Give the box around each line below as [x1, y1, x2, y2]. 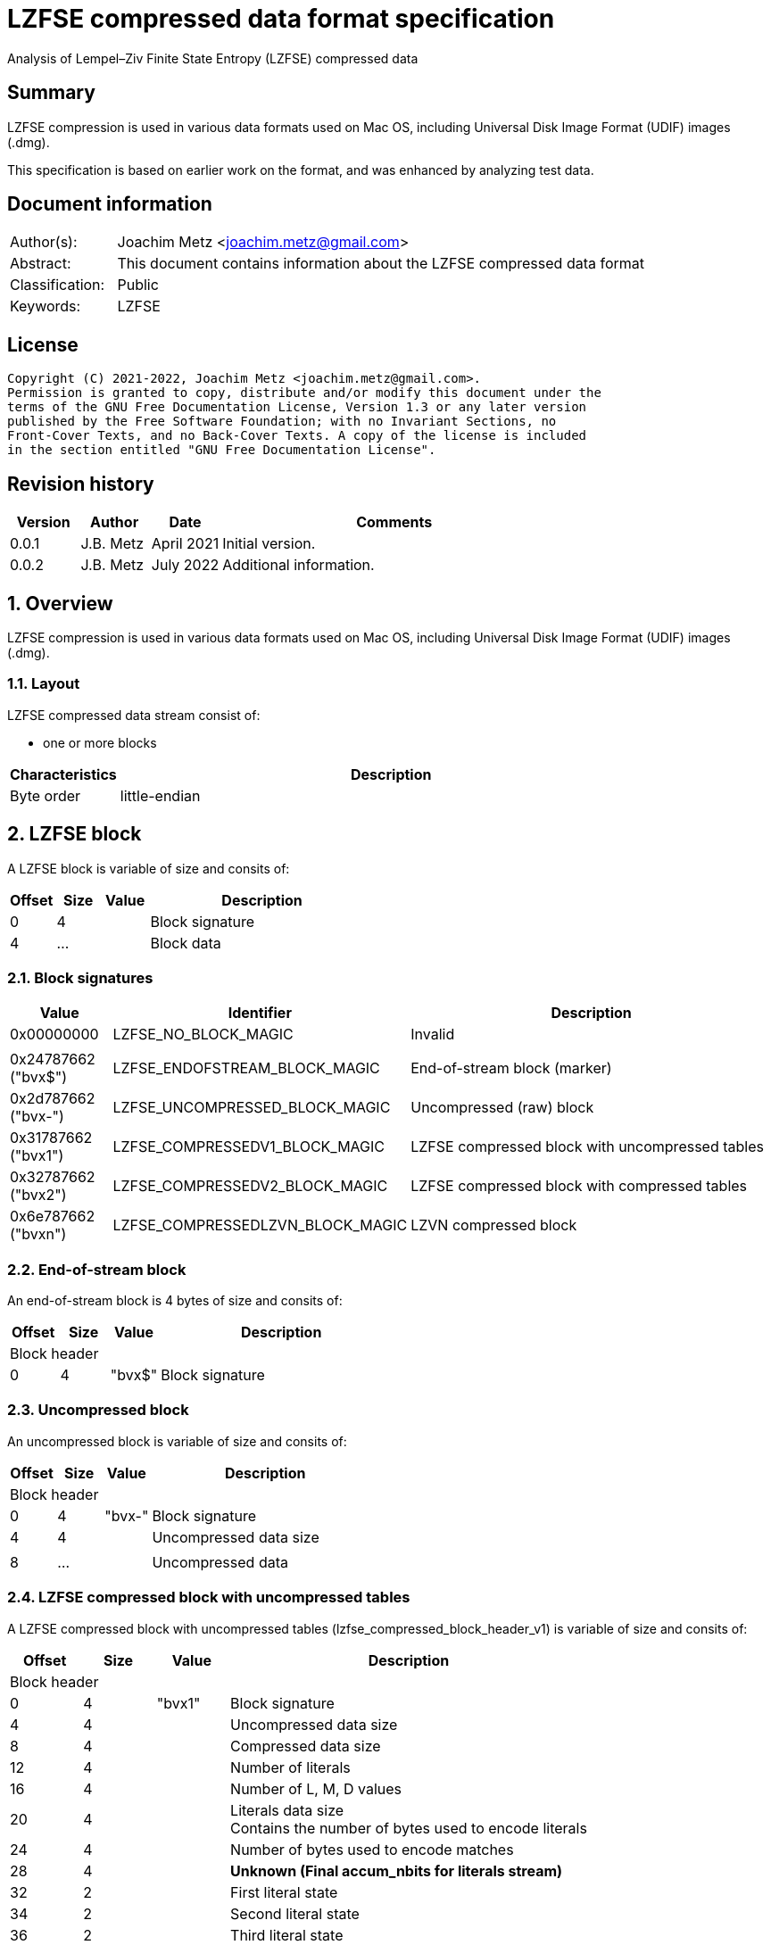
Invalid [410, 1025, 455, 1044]
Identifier [228, 1004, 292, 1022]
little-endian [120, 786, 201, 805]
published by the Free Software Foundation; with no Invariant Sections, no [7, 414, 557, 429]
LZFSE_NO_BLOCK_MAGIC [112, 1025, 294, 1044]
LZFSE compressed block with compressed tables [410, 1177, 748, 1196]
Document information [7, 193, 212, 216]
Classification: [10, 276, 105, 294]
